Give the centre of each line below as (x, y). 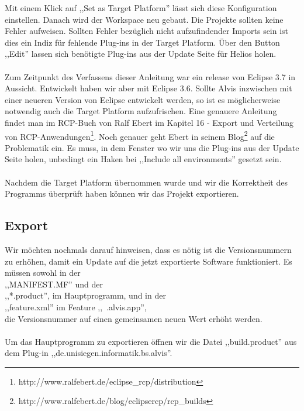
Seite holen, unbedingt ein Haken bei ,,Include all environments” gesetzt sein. (143, 159)
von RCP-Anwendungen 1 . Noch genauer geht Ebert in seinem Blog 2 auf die (140, 135)
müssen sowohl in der (43, 273)
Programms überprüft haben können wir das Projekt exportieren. (122, 193)
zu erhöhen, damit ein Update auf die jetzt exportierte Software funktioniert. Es (148, 261)
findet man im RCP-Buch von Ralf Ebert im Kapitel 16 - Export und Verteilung (149, 122)
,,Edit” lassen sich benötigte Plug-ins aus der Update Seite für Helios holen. (141, 54)
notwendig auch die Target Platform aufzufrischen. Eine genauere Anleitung (141, 111)
